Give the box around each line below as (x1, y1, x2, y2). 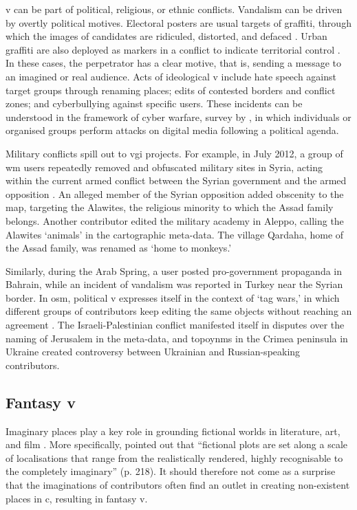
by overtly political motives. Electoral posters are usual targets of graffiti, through (6, 15, 351, 30)
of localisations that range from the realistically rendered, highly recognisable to (6, 450, 343, 465)
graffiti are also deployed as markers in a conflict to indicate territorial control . (6, 42, 340, 56)
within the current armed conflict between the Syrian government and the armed (6, 173, 347, 188)
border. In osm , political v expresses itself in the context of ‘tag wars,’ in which (6, 290, 340, 304)
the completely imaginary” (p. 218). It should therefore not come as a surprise (6, 464, 336, 478)
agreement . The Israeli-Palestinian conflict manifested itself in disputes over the (6, 318, 345, 332)
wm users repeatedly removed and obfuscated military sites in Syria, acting (6, 159, 323, 174)
